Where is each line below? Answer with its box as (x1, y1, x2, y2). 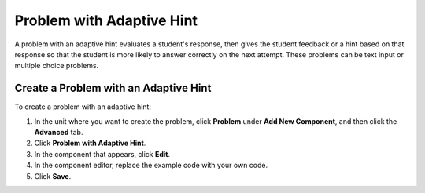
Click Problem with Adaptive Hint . (34, 138, 146, 148)
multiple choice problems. (14, 61, 99, 71)
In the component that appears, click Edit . (34, 149, 171, 158)
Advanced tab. (34, 128, 83, 137)
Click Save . (34, 171, 72, 180)
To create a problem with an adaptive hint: (14, 102, 151, 111)
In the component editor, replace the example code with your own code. (34, 161, 268, 170)
